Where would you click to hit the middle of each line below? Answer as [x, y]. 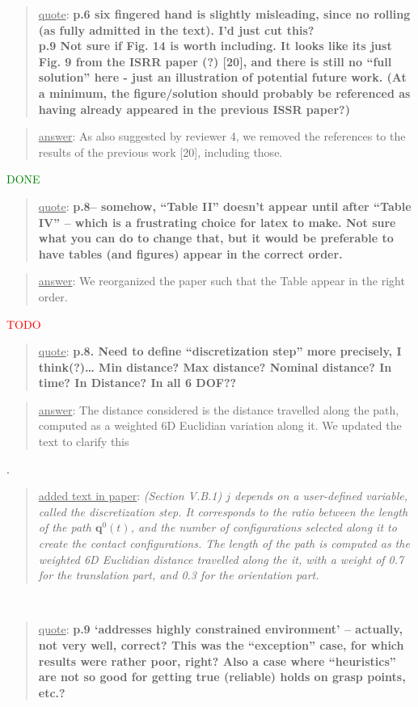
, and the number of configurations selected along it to [264, 527]
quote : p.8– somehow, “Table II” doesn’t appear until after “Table [225, 206]
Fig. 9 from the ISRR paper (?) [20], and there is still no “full [215, 61]
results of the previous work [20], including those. [160, 151]
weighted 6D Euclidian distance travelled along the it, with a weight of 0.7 [221, 559]
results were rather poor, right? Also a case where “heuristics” [217, 661]
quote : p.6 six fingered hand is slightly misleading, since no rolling [224, 14]
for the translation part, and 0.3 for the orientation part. [179, 575]
